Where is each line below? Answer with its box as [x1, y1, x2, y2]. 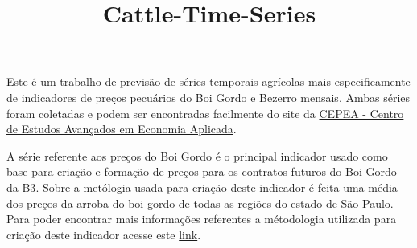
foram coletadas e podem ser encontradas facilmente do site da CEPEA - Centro [6, 104, 404, 121]
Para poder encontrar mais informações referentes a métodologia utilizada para [6, 210, 397, 227]
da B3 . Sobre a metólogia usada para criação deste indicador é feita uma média [6, 178, 398, 195]
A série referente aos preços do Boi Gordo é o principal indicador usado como [6, 147, 388, 164]
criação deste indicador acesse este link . [6, 226, 201, 242]
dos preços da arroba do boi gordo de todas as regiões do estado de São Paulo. [6, 194, 394, 211]
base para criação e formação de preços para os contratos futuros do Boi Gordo [6, 163, 397, 180]
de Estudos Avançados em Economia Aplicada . [6, 120, 237, 137]
